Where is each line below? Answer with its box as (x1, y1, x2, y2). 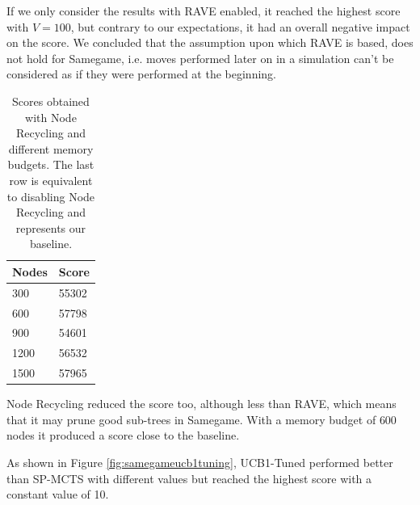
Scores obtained (12, 92, 90, 109)
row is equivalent (9, 171, 93, 188)
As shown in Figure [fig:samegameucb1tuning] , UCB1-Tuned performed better (6, 454, 393, 470)
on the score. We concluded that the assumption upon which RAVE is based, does (6, 34, 414, 51)
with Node (25, 108, 77, 125)
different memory (8, 140, 94, 157)
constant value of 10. (6, 486, 109, 503)
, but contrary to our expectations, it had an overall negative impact (70, 18, 410, 35)
